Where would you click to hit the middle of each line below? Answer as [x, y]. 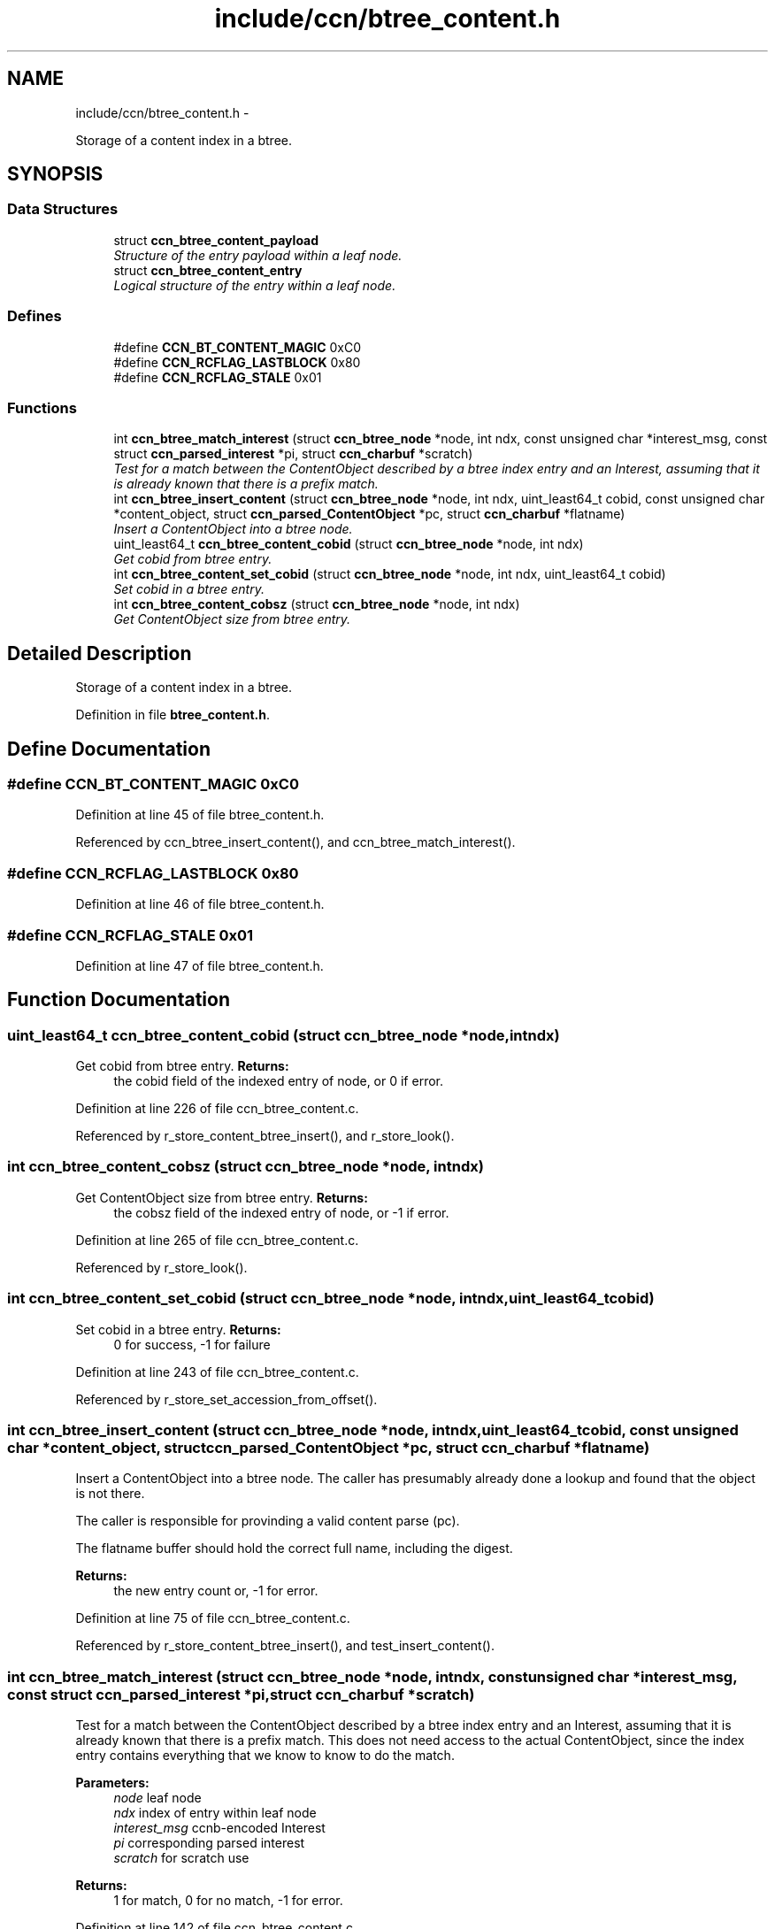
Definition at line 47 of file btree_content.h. [200, 965]
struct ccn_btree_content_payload [216, 240]
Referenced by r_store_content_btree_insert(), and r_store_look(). [265, 1136]
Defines [35, 316]
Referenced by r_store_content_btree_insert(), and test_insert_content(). [285, 1646]
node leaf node [157, 1798]
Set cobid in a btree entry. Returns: [178, 1329]
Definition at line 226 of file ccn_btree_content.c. [217, 1109]
